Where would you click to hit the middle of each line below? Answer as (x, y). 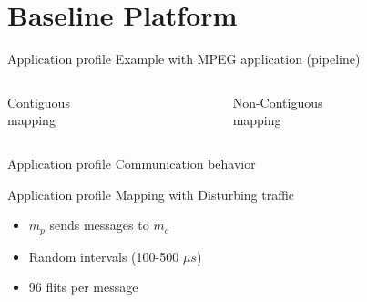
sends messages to (99, 225)
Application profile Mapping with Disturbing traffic (151, 194)
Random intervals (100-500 (104, 256)
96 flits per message (83, 287)
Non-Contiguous (278, 102)
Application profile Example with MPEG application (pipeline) (184, 59)
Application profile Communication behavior (132, 163)
